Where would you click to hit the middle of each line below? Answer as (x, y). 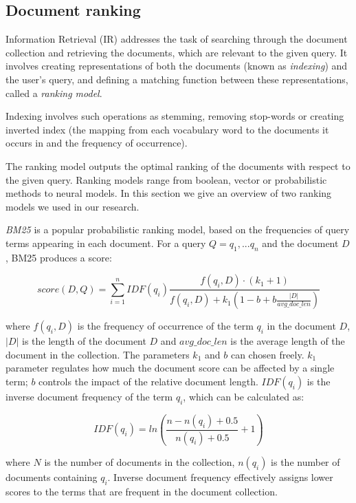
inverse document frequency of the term (89, 396)
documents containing (52, 477)
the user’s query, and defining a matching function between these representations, (177, 79)
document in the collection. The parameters (98, 354)
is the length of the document (84, 341)
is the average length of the (288, 341)
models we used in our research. (73, 206)
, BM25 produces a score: (59, 257)
